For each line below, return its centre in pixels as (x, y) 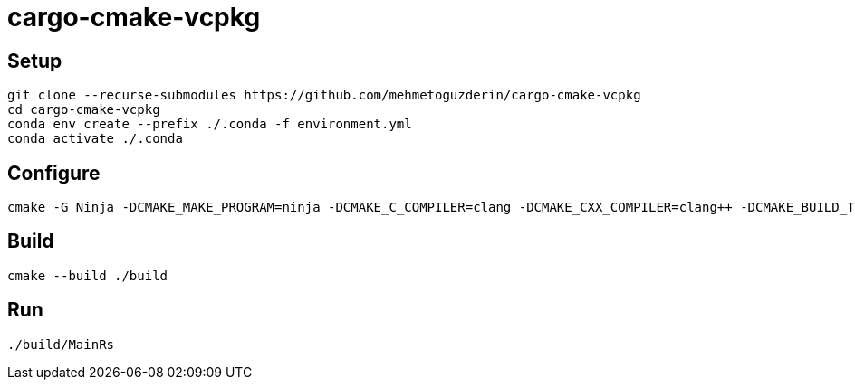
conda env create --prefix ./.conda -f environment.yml (210, 124)
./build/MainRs (61, 344)
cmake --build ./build (88, 275)
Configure (54, 173)
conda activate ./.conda (95, 139)
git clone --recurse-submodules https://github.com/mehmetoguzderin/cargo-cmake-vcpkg (324, 95)
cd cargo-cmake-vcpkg (84, 110)
